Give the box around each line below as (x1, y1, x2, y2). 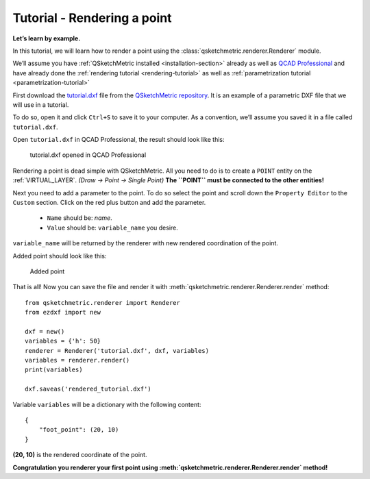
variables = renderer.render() (25, 356, 130, 365)
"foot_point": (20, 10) (38, 426, 119, 434)
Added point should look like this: (12, 251, 107, 260)
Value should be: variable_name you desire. (47, 223, 178, 232)
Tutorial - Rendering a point (12, 10, 172, 25)
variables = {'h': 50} (25, 337, 101, 345)
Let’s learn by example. (12, 34, 81, 42)
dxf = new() (25, 328, 65, 335)
